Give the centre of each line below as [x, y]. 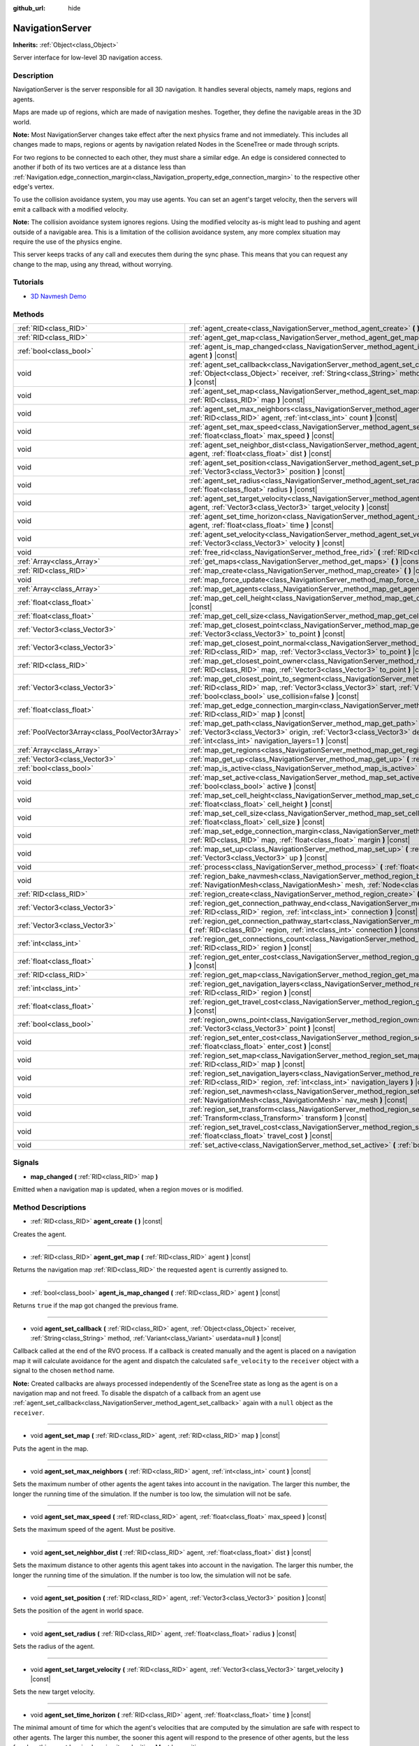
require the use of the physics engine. [67, 242]
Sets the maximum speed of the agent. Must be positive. [94, 1529]
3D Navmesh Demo [58, 296]
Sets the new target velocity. [54, 1692]
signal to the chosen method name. [64, 1371]
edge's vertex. [34, 186]
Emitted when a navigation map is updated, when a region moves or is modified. [128, 1189]
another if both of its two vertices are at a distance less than [100, 167]
